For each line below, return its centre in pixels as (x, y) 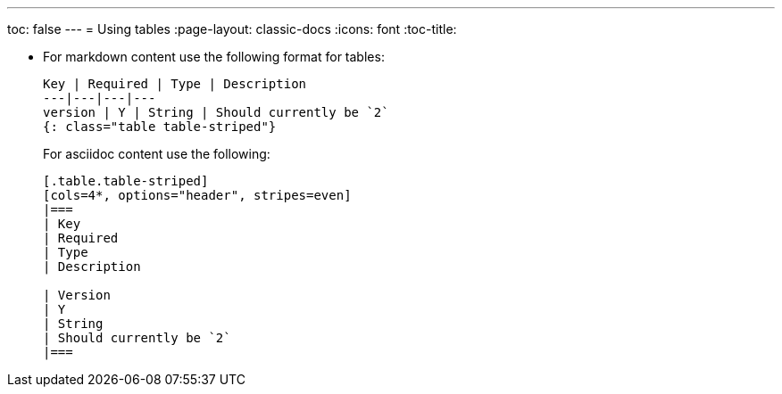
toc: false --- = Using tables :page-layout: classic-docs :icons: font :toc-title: (232, 29)
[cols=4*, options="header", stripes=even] (197, 195)
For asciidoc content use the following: (157, 154)
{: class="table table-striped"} (160, 127)
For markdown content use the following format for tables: (214, 57)
